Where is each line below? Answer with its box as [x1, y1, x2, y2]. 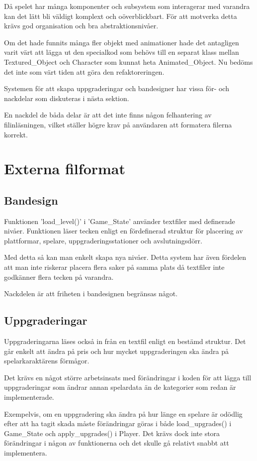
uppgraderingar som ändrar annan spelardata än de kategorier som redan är [4, 382, 236, 392]
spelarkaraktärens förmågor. [4, 355, 89, 366]
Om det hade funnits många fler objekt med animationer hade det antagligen [4, 37, 239, 47]
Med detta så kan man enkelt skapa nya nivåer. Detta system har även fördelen [4, 252, 247, 262]
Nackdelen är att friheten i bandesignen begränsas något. [4, 288, 178, 299]
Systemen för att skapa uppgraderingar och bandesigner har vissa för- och [4, 83, 229, 94]
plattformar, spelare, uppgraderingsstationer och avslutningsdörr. [4, 235, 202, 245]
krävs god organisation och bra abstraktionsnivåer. [4, 20, 159, 31]
